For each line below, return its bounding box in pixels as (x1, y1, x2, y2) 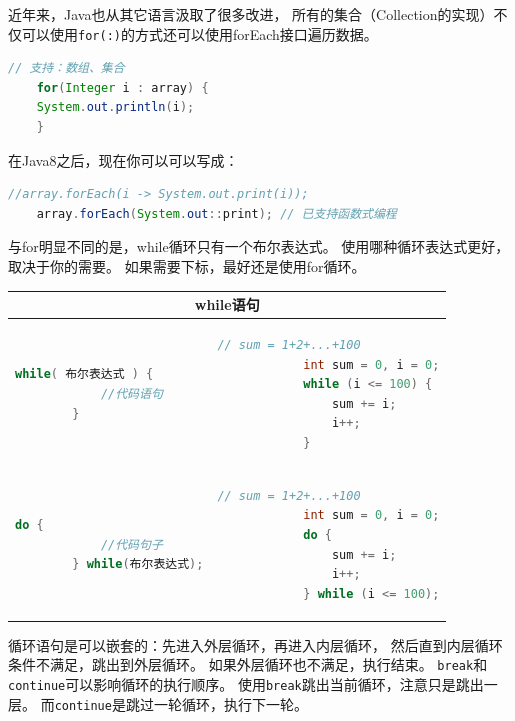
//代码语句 (100, 386, 163, 401)
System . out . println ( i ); (36, 100, 195, 115)
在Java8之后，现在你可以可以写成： (8, 149, 239, 170)
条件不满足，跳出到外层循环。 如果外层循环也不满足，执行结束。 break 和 (8, 654, 488, 675)
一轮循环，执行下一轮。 (153, 693, 308, 714)
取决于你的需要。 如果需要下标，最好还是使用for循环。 (8, 256, 366, 276)
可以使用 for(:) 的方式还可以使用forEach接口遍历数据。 (21, 23, 378, 44)
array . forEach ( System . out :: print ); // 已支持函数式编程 (36, 206, 397, 221)
